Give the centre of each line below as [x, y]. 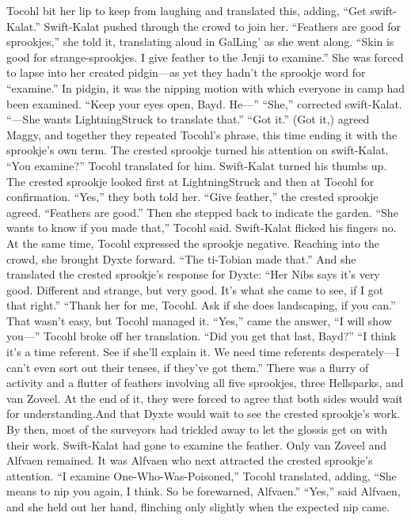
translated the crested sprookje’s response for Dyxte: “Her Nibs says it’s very [193, 274]
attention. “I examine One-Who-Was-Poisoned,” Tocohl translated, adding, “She [202, 475]
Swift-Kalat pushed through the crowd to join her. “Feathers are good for [223, 26]
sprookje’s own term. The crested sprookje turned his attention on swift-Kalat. [198, 150]
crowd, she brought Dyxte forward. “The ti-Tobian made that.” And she [181, 258]
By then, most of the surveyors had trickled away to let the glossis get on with [197, 429]
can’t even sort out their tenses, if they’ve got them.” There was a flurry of [188, 367]
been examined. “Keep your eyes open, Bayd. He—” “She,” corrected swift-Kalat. [204, 103]
